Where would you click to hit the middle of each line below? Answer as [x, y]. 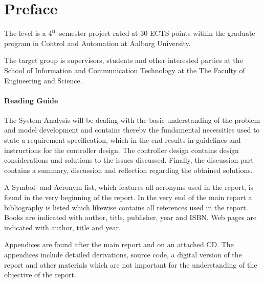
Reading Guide [31, 100]
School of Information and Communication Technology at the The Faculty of [125, 70]
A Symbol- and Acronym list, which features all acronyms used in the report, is [129, 187]
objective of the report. [40, 275]
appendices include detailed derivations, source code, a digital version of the [123, 255]
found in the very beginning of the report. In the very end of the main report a [128, 197]
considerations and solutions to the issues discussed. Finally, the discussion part [129, 160]
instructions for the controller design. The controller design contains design [122, 150]
